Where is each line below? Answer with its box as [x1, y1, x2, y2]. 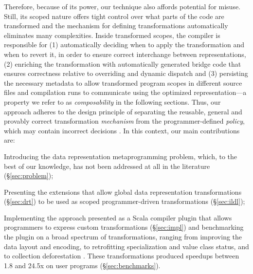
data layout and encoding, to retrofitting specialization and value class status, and [4, 241, 249, 251]
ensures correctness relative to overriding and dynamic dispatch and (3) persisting [4, 68, 248, 78]
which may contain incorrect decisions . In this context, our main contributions [4, 125, 240, 135]
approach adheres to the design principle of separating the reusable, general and [4, 106, 242, 116]
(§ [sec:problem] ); [4, 170, 54, 181]
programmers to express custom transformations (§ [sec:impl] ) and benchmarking [4, 222, 244, 232]
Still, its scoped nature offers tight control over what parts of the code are [4, 11, 224, 21]
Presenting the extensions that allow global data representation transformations [4, 186, 242, 197]
